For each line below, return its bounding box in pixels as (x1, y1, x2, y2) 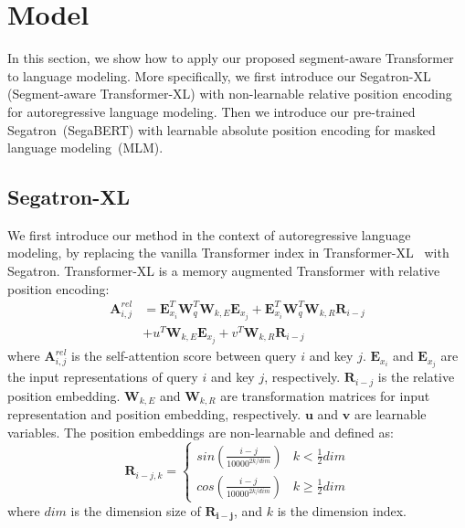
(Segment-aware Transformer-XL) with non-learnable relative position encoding (7, 84, 452, 103)
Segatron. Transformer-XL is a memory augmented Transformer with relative (7, 261, 440, 280)
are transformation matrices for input (220, 385, 430, 405)
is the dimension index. (277, 501, 407, 520)
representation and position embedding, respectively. (7, 405, 301, 424)
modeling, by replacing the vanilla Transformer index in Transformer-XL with (7, 243, 449, 262)
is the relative (377, 367, 455, 386)
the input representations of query (7, 367, 198, 386)
